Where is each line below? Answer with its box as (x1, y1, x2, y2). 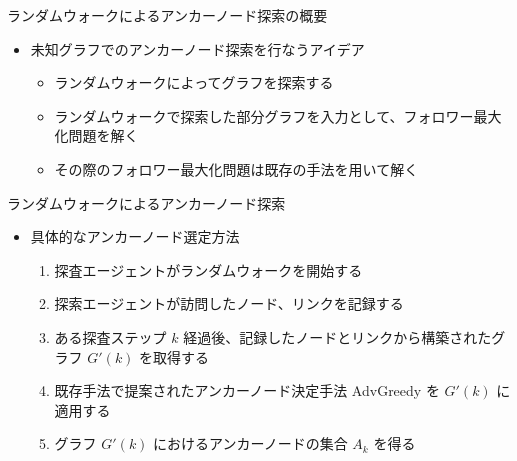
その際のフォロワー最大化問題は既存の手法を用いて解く (54, 158, 419, 179)
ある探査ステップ (54, 326, 167, 347)
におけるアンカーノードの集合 (153, 433, 348, 454)
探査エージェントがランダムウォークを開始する (54, 259, 363, 280)
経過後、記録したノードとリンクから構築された (183, 326, 492, 347)
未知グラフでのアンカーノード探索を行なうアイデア (30, 38, 365, 59)
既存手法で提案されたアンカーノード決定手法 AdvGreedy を (54, 380, 440, 401)
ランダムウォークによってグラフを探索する (54, 72, 334, 93)
